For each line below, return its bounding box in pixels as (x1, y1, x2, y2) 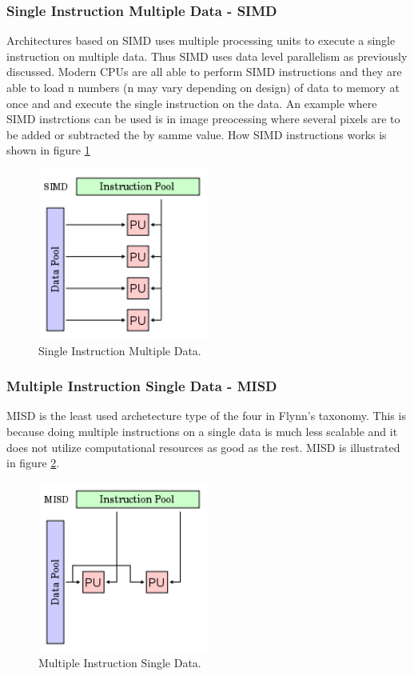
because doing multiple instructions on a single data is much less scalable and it (6, 422, 398, 439)
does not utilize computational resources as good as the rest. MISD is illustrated (6, 438, 400, 455)
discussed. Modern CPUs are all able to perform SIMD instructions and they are (6, 63, 402, 80)
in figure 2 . (6, 454, 60, 471)
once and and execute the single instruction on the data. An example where (6, 94, 377, 111)
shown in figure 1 (6, 142, 90, 158)
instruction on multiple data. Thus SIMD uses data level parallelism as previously (6, 47, 408, 64)
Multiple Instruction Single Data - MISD (6, 376, 277, 396)
